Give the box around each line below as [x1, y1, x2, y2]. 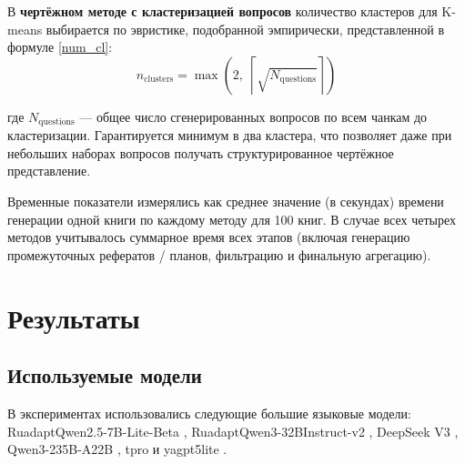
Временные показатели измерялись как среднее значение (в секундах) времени [7, 192, 444, 211]
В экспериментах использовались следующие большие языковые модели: [7, 403, 411, 422]
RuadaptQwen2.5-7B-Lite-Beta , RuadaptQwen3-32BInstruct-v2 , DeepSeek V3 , [7, 421, 459, 440]
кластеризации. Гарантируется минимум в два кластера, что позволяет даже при [7, 126, 452, 145]
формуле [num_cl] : [7, 37, 113, 56]
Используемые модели [7, 361, 202, 389]
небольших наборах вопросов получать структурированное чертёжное [7, 143, 394, 162]
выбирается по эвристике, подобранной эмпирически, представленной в [45, 19, 445, 38]
